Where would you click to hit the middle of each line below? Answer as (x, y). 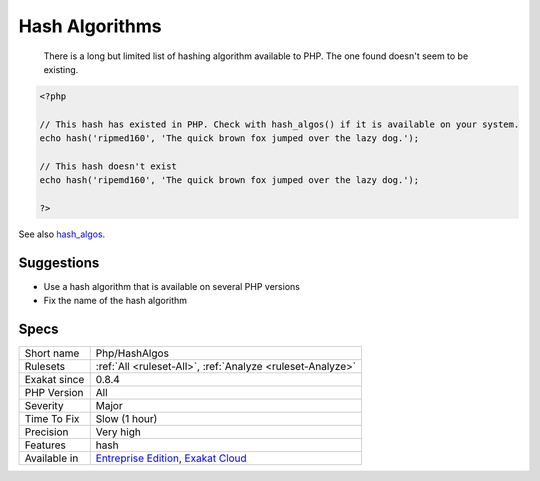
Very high (118, 432)
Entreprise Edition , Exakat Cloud (171, 458)
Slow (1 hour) (126, 419)
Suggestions (59, 262)
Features (45, 445)
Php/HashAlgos (132, 353)
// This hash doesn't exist (108, 166)
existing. (61, 69)
